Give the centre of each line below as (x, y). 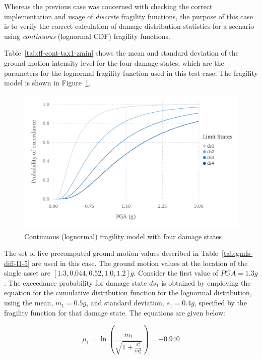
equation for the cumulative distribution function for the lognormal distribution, (128, 293)
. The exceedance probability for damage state (76, 282)
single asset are (27, 273)
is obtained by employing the (206, 282)
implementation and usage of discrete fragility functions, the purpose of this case (129, 16)
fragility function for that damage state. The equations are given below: (115, 312)
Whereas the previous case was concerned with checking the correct (108, 6)
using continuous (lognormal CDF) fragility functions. (87, 36)
